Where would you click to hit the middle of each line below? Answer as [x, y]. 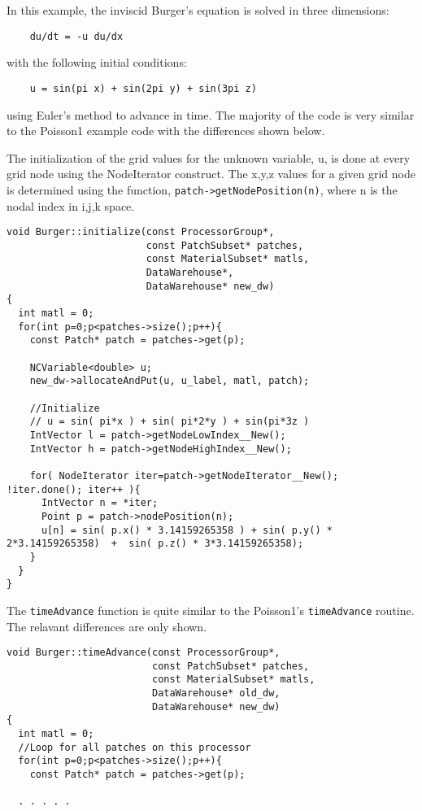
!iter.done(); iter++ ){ [74, 489]
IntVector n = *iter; [100, 503]
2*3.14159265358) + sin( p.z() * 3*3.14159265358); [155, 544]
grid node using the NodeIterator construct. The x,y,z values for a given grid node [211, 174]
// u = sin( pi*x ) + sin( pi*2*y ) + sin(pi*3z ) [170, 422]
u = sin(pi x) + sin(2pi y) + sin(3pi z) [143, 88]
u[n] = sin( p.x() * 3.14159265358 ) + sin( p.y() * [187, 530]
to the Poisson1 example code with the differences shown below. [166, 131]
